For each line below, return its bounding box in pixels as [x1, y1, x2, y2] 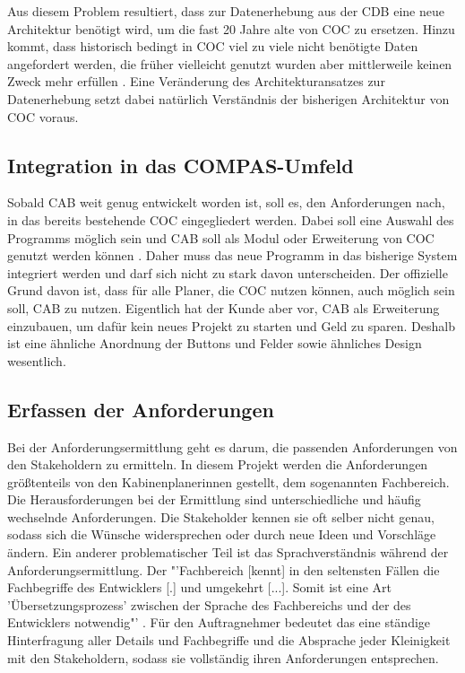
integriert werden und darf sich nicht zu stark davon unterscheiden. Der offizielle [7, 263, 448, 282]
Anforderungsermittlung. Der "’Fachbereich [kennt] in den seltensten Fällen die [7, 560, 440, 579]
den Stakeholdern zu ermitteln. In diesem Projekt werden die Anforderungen [7, 455, 428, 474]
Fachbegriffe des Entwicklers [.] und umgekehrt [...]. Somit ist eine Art [7, 578, 392, 597]
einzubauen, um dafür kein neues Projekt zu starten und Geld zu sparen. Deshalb [7, 316, 455, 335]
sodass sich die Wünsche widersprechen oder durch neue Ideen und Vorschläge [7, 525, 436, 544]
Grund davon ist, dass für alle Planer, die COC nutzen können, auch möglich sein [7, 281, 455, 300]
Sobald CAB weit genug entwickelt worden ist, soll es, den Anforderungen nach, [7, 193, 445, 212]
